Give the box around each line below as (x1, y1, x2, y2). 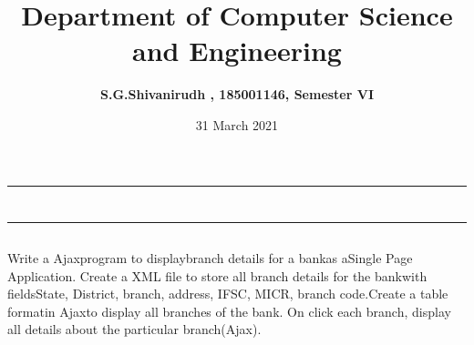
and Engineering (132, 32, 342, 69)
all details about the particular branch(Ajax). (7, 320, 262, 339)
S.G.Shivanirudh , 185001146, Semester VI (99, 85, 375, 104)
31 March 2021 (195, 115, 279, 134)
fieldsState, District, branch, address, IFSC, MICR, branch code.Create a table (7, 284, 448, 303)
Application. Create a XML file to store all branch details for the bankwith (7, 266, 428, 285)
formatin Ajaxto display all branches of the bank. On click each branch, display (7, 301, 451, 320)
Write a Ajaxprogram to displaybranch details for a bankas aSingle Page (7, 249, 413, 268)
